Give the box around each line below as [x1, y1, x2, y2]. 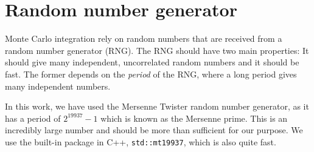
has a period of [5, 111, 61, 124]
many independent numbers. [5, 79, 111, 92]
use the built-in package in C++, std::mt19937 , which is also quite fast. [5, 135, 276, 148]
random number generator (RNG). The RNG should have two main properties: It [5, 44, 309, 56]
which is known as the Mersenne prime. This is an [100, 111, 288, 124]
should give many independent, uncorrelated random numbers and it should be [5, 56, 299, 68]
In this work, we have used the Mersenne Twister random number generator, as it [5, 100, 309, 113]
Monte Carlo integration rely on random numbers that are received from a [5, 32, 282, 45]
